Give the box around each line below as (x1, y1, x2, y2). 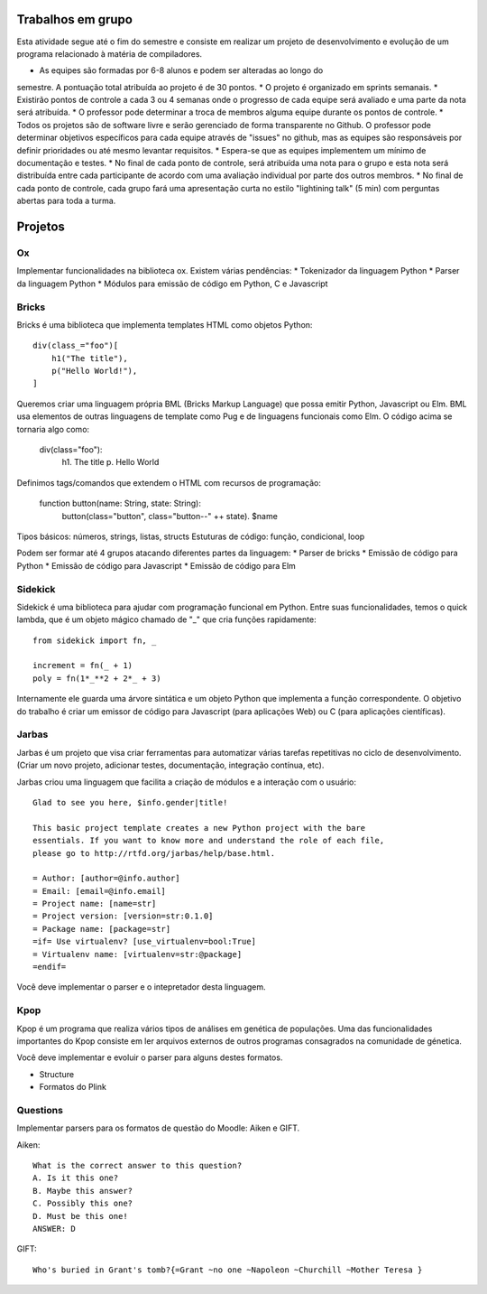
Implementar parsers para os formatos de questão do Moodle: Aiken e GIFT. (16, 1122, 300, 1133)
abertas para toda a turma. (16, 195, 116, 207)
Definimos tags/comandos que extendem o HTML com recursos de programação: (16, 477, 322, 488)
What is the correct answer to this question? (32, 1160, 243, 1171)
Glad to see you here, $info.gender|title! (32, 797, 228, 807)
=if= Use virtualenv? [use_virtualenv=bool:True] (32, 936, 257, 947)
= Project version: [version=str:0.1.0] (32, 911, 214, 921)
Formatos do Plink (39, 1082, 107, 1093)
